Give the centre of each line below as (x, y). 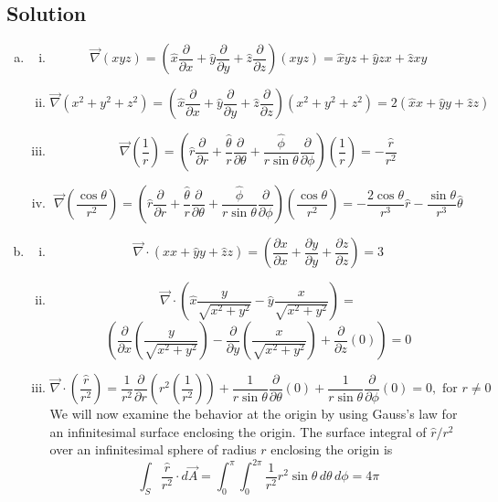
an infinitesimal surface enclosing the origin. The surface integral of (238, 431)
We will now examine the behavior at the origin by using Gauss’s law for (254, 414)
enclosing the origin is (332, 449)
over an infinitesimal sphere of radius (153, 449)
